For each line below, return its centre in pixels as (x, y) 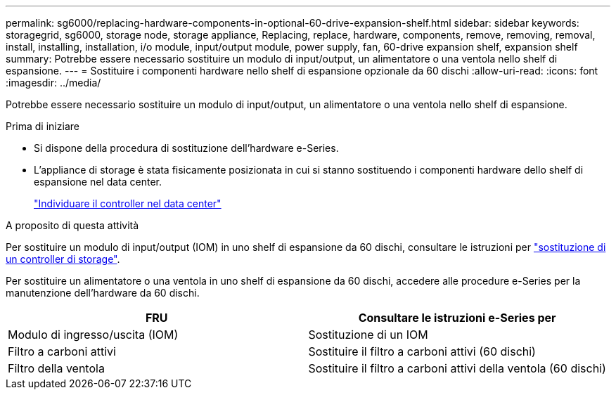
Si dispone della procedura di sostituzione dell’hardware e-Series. (186, 148)
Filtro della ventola (56, 368)
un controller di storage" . (63, 259)
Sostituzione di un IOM (368, 335)
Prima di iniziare (43, 126)
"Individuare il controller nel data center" (128, 203)
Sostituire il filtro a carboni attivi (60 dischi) (422, 351)
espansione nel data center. (98, 182)
